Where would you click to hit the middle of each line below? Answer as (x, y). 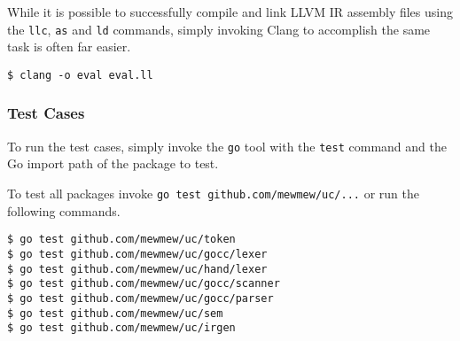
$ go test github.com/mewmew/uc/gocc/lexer (137, 254)
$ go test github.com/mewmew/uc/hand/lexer (137, 269)
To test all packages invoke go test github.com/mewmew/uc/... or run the (213, 193)
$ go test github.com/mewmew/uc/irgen (121, 328)
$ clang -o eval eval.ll (80, 75)
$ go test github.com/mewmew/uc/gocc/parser (140, 298)
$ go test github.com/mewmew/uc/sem (115, 313)
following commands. (64, 210)
